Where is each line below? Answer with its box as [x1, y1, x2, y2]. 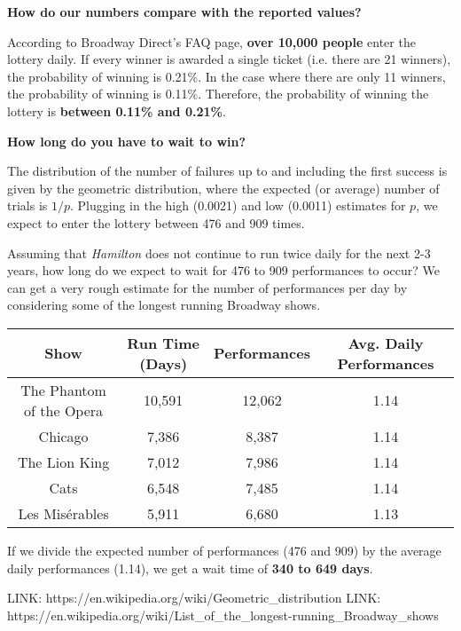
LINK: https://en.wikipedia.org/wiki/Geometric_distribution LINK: [7, 588, 381, 607]
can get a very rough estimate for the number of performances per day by [7, 278, 408, 296]
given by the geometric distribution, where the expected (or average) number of [7, 178, 440, 197]
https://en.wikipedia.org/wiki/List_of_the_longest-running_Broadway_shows [7, 605, 439, 624]
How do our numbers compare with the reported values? [7, 3, 362, 20]
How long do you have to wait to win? [7, 131, 246, 150]
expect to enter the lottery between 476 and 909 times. [7, 213, 305, 232]
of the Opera [24, 399, 104, 421]
